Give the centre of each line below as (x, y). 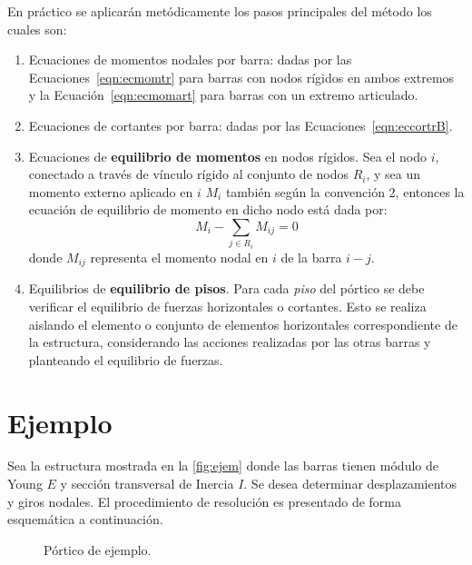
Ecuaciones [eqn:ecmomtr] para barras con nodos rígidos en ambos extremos (241, 77)
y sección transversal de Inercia (147, 484)
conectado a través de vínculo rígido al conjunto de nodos (188, 174)
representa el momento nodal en (179, 257)
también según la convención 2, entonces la (345, 191)
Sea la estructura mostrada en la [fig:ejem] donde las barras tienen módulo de (223, 466)
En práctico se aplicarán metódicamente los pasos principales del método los (220, 11)
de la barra (311, 257)
